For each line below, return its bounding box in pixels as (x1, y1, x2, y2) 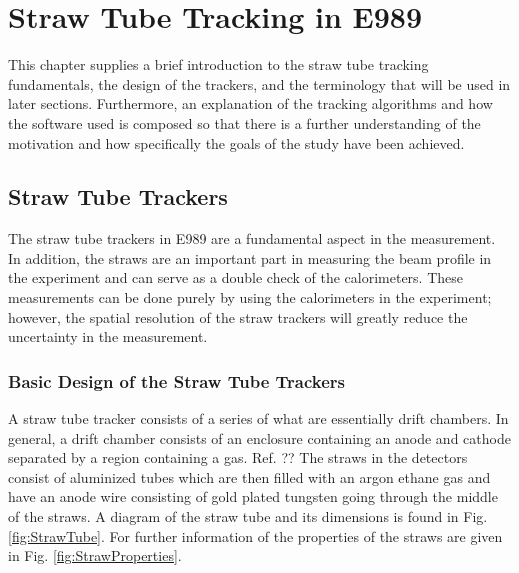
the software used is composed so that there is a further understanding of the (8, 112, 481, 133)
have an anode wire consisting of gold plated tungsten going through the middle (8, 486, 498, 507)
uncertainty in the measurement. (8, 326, 208, 347)
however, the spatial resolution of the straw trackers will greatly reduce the (8, 306, 468, 327)
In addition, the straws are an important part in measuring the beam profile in (8, 247, 492, 268)
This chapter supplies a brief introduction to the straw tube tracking (8, 54, 429, 75)
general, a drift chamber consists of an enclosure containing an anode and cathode (8, 427, 511, 448)
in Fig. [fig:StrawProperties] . (8, 545, 182, 566)
